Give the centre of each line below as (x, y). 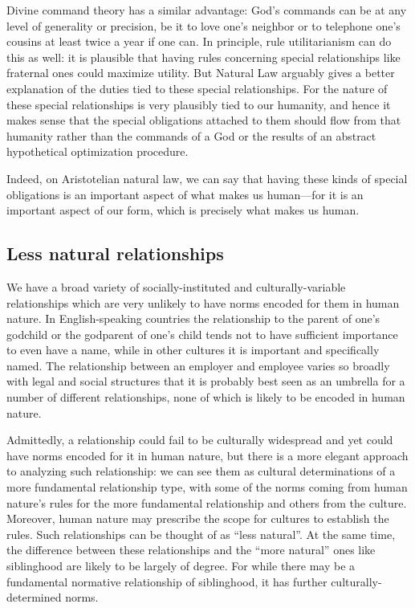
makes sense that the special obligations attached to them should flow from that (204, 120)
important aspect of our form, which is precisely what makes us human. (183, 210)
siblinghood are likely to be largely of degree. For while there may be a (181, 566)
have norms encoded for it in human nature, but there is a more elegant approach (207, 455)
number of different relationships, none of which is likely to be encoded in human (206, 397)
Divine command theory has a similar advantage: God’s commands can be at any (207, 10)
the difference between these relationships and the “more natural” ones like (191, 550)
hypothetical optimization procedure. (98, 151)
